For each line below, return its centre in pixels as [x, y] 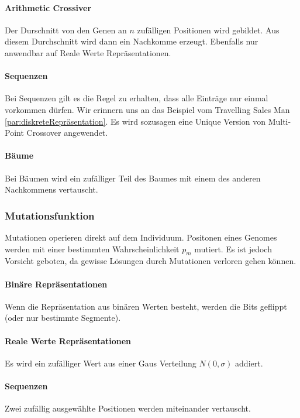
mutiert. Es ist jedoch [233, 249]
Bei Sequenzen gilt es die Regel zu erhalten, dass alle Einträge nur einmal [137, 98]
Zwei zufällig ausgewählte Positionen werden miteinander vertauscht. [128, 408]
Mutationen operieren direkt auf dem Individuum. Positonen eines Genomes [141, 237]
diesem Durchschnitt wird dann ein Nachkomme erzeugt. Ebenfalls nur [132, 41]
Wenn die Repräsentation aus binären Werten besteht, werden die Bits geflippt [146, 306]
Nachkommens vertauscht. [51, 189]
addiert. [249, 363]
